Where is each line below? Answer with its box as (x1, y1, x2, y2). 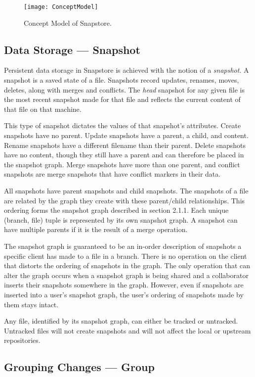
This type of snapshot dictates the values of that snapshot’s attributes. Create (4, 120, 241, 131)
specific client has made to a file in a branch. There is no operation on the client (4, 250, 247, 261)
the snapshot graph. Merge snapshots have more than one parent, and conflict (4, 159, 240, 169)
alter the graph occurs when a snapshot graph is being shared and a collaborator (4, 270, 249, 280)
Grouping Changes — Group (4, 359, 155, 375)
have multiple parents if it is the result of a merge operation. (4, 224, 188, 235)
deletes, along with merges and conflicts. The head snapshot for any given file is (4, 84, 245, 94)
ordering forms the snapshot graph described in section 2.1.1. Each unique (4, 205, 229, 215)
